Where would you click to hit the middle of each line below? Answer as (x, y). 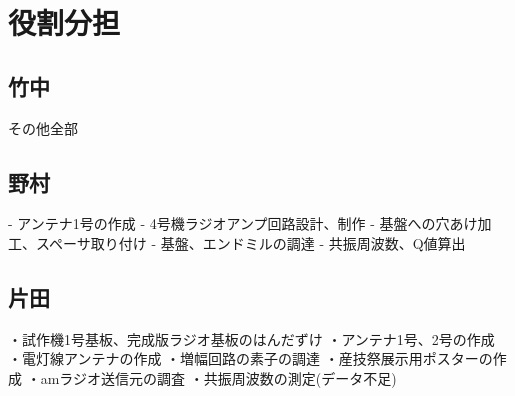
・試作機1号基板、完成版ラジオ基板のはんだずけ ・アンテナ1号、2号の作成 (251, 338)
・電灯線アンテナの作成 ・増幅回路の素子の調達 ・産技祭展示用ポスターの (250, 358)
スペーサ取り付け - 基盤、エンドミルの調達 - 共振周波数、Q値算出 (250, 242)
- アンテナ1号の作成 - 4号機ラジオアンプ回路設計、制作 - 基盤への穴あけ (243, 223)
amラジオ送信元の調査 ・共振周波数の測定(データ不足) (218, 377)
